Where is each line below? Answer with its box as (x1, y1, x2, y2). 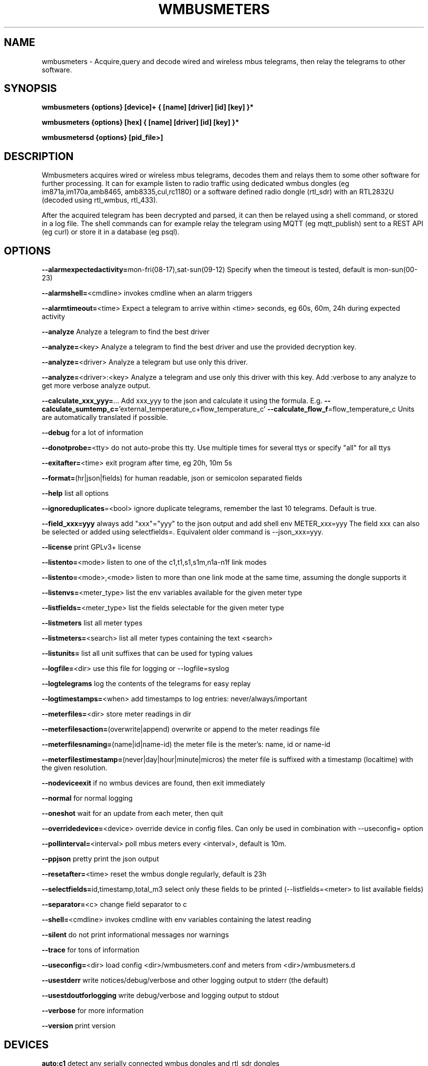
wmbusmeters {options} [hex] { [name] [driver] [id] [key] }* (42, 118, 239, 127)
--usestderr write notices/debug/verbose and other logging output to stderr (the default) (42, 976, 329, 985)
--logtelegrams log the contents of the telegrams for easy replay (42, 679, 251, 688)
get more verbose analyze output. (42, 381, 150, 390)
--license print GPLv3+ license (42, 543, 141, 552)
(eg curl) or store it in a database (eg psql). (42, 228, 180, 236)
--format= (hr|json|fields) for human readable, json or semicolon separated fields (42, 474, 302, 483)
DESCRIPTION (4, 150, 74, 162)
